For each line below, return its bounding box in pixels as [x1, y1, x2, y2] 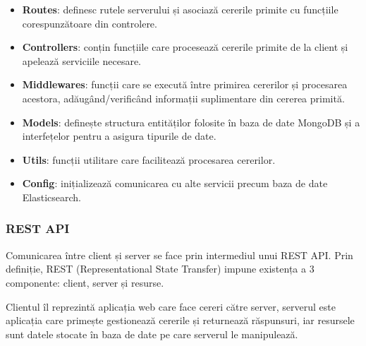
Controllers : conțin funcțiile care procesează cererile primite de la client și [22, 40, 348, 54]
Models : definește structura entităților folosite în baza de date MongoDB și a [22, 114, 360, 129]
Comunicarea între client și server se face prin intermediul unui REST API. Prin [6, 247, 353, 262]
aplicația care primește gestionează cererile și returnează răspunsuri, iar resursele [6, 313, 355, 328]
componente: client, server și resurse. [6, 275, 164, 290]
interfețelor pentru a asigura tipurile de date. [22, 129, 216, 143]
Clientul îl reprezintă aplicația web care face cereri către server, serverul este [6, 299, 336, 314]
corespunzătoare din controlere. [22, 16, 157, 30]
